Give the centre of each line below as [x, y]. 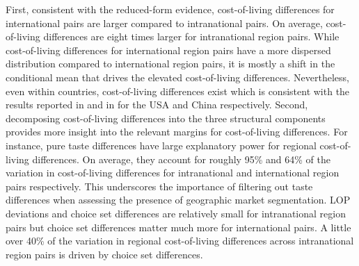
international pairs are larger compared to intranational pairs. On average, [164, 23]
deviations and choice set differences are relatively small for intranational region [176, 213]
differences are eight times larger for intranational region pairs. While [191, 36]
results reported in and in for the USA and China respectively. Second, [157, 105]
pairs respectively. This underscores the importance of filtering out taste [159, 186]
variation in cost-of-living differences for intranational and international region [173, 173]
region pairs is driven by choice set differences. [104, 254]
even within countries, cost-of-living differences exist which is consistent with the [178, 91]
